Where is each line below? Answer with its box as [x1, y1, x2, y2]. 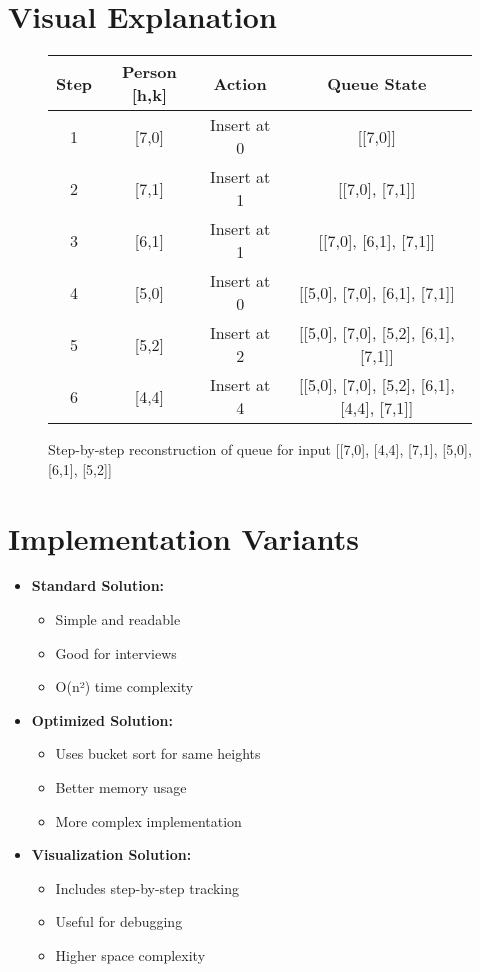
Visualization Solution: [31, 844, 192, 865]
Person [122, 60, 177, 84]
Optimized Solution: [31, 709, 173, 730]
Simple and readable [55, 609, 181, 630]
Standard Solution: [31, 575, 165, 596]
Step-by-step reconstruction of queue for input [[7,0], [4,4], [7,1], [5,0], [48, 439, 472, 460]
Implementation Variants [8, 517, 359, 558]
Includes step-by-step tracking [55, 877, 240, 898]
